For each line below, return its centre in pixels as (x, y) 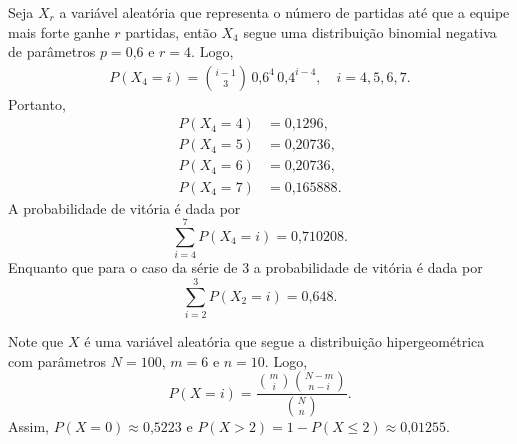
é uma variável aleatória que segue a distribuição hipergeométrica (284, 340)
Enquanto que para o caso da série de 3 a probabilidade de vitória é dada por (245, 267)
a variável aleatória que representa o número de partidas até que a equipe (284, 12)
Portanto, (37, 103)
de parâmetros (52, 51)
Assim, (28, 426)
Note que (36, 340)
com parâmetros (57, 360)
